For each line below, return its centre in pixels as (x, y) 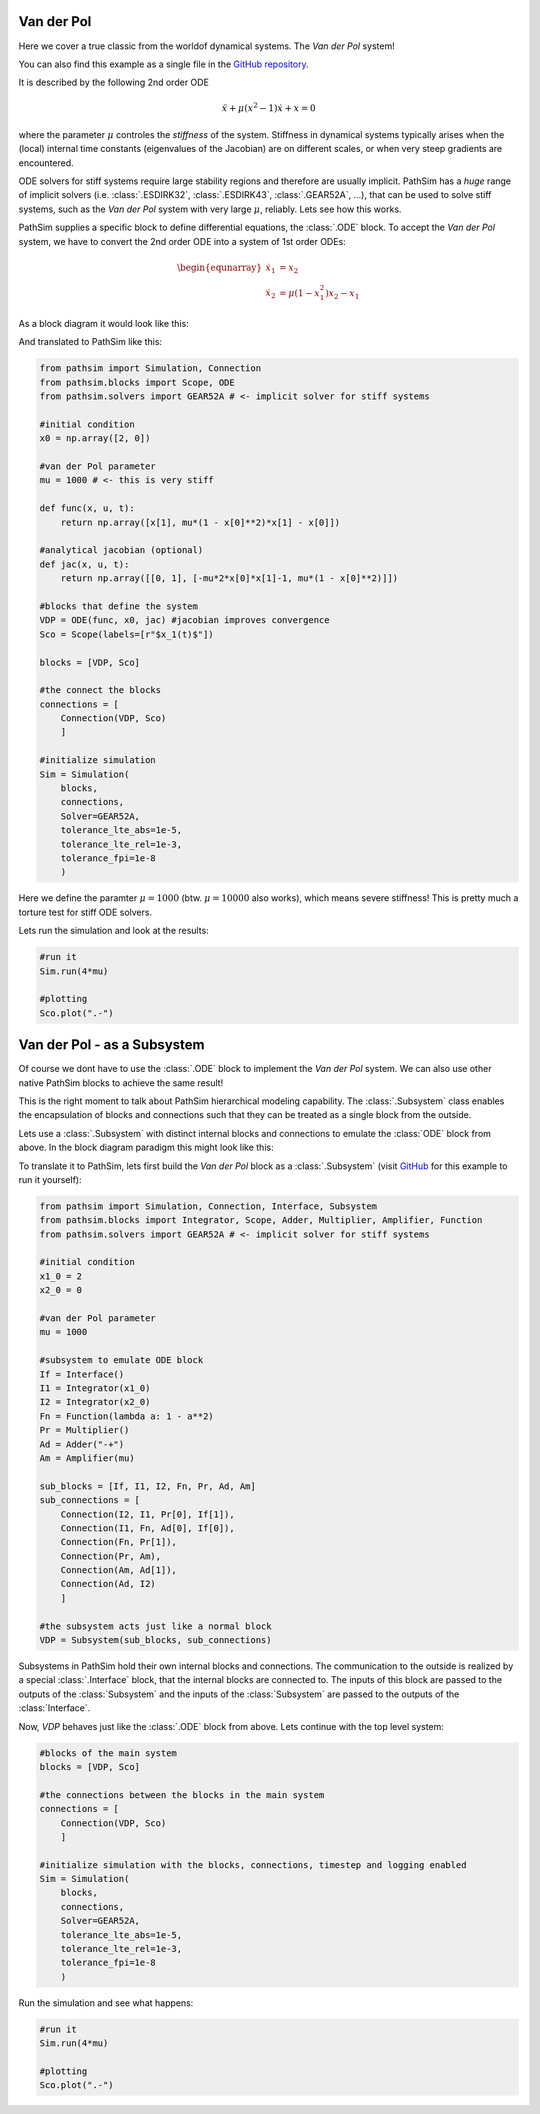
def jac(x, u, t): (84, 564)
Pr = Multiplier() (84, 1430)
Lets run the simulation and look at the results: (113, 931)
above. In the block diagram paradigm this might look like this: (146, 1147)
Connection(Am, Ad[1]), (118, 1570)
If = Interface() (82, 1374)
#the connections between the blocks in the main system (182, 1794)
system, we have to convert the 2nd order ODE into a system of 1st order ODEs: (182, 241)
